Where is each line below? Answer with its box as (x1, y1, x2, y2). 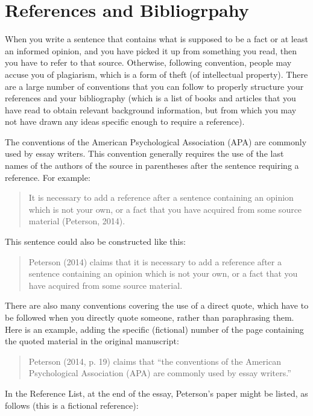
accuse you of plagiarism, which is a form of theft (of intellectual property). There (5, 68, 308, 80)
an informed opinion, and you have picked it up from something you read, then (5, 44, 297, 57)
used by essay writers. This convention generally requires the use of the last (5, 147, 284, 160)
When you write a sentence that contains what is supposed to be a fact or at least (5, 33, 308, 45)
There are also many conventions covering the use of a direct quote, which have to (5, 299, 309, 312)
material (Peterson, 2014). (28, 215, 125, 227)
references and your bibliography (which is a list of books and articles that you (5, 92, 296, 104)
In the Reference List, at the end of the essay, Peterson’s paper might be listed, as (5, 386, 308, 399)
